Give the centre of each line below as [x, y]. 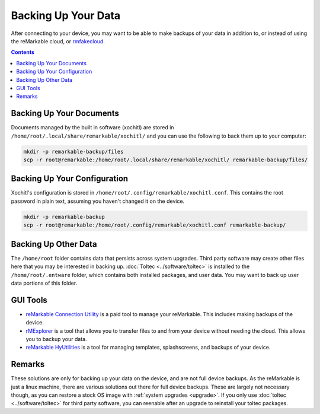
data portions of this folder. [44, 283]
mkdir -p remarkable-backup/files [73, 152]
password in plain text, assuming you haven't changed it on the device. [98, 201]
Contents [23, 52]
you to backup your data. [56, 339]
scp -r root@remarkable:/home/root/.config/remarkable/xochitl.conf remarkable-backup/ [155, 225]
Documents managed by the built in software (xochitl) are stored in [92, 128]
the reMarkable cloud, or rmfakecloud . [58, 41]
